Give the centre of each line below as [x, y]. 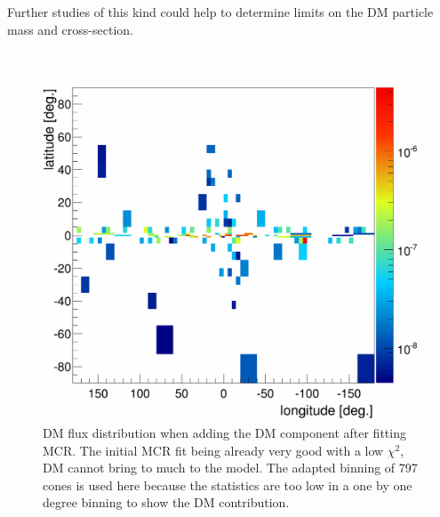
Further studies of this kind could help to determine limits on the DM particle [220, 12]
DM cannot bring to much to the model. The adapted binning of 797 [230, 468]
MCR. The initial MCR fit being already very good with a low [213, 450]
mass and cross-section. [70, 29]
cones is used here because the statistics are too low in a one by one [228, 485]
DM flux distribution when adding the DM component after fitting [224, 433]
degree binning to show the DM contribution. [166, 502]
